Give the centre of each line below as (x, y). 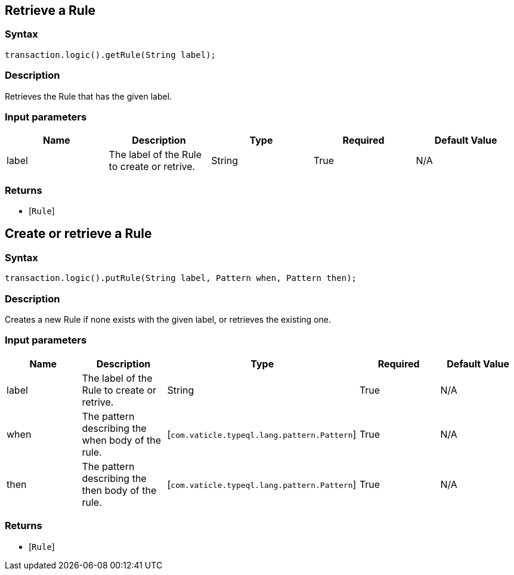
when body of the (122, 440)
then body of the (119, 490)
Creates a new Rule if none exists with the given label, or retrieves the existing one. (168, 320)
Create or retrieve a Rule (78, 234)
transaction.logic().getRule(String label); (111, 55)
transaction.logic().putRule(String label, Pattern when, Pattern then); (181, 278)
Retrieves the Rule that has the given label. (89, 96)
